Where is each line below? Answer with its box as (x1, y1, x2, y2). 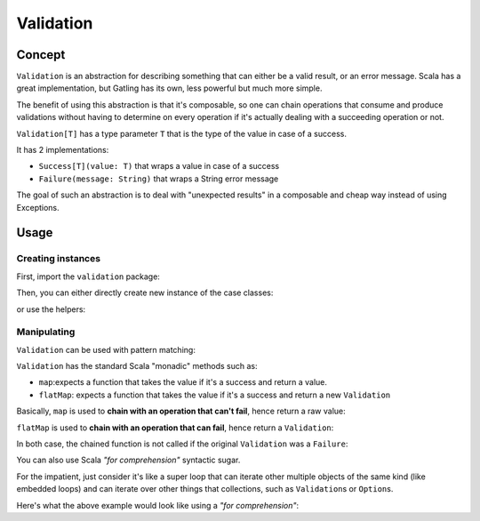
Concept (16, 47, 66, 62)
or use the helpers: (16, 303, 86, 315)
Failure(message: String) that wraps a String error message (38, 173, 279, 184)
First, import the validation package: (16, 271, 160, 282)
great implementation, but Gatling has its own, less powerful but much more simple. (16, 83, 323, 93)
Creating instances (16, 252, 101, 265)
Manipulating (16, 325, 76, 338)
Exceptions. (16, 202, 60, 212)
